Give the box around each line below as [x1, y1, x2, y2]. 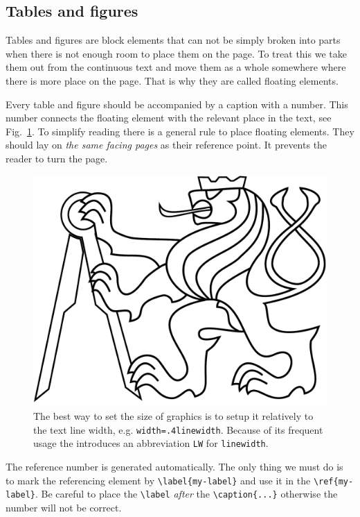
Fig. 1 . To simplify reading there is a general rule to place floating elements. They [6, 124, 354, 138]
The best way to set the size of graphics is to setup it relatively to [33, 409, 314, 423]
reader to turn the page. [6, 151, 108, 165]
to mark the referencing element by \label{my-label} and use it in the [6, 473, 311, 487]
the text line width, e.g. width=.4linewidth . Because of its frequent [33, 422, 323, 437]
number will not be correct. [6, 500, 122, 514]
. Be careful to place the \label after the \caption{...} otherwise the [35, 486, 338, 501]
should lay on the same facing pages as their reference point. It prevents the [6, 137, 327, 152]
